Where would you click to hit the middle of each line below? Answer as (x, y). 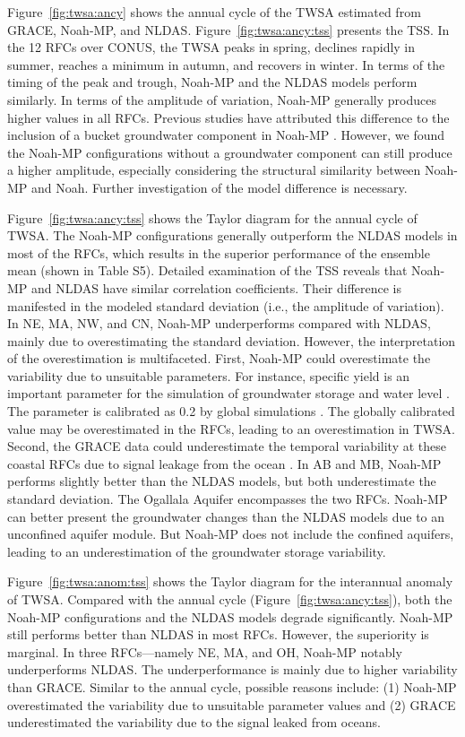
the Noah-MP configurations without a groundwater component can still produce (230, 152)
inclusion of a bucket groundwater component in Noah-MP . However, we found (226, 135)
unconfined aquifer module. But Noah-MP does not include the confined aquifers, (231, 534)
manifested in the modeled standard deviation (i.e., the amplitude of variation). (226, 305)
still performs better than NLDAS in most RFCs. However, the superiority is (218, 634)
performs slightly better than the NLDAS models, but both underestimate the (222, 481)
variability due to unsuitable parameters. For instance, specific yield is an (209, 375)
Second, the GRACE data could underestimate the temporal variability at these (227, 446)
